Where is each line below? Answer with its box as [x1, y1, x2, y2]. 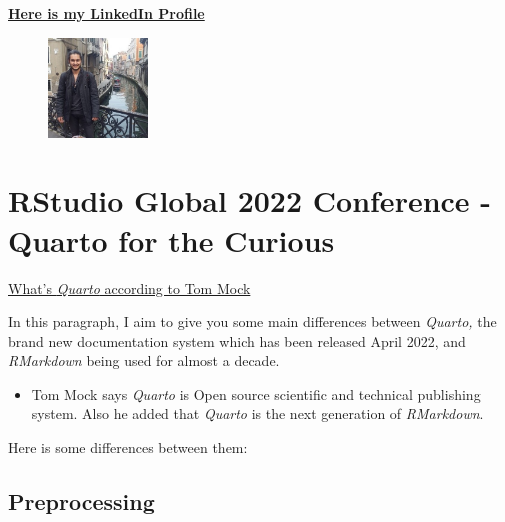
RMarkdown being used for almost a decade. [8, 350, 280, 371]
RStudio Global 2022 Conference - [8, 180, 492, 221]
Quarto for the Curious [8, 219, 335, 260]
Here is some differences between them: [8, 437, 248, 458]
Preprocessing [8, 486, 155, 517]
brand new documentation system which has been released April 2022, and [8, 330, 466, 351]
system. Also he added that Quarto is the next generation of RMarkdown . [31, 403, 484, 424]
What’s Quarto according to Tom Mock [8, 277, 251, 298]
